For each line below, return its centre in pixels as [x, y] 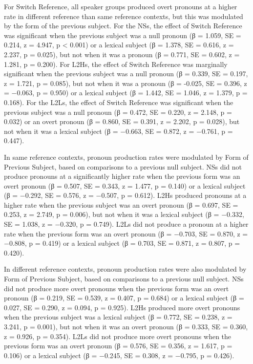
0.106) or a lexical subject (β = [51, 355]
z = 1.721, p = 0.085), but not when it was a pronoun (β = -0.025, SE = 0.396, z [126, 83]
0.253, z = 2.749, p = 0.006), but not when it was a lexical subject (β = [112, 214]
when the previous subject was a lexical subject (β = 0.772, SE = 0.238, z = [118, 317]
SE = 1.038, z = [28, 224]
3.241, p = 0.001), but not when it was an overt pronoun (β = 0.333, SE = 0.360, [126, 326]
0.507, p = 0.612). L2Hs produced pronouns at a [174, 195]
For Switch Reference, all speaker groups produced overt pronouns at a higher [121, 6]
